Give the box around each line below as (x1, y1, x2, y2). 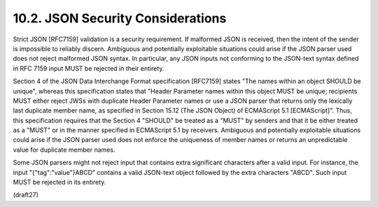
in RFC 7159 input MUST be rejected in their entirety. (13, 64, 164, 73)
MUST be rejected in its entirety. (13, 178, 106, 187)
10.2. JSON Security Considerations (13, 10, 227, 26)
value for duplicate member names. (13, 145, 115, 154)
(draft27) (13, 191, 38, 199)
